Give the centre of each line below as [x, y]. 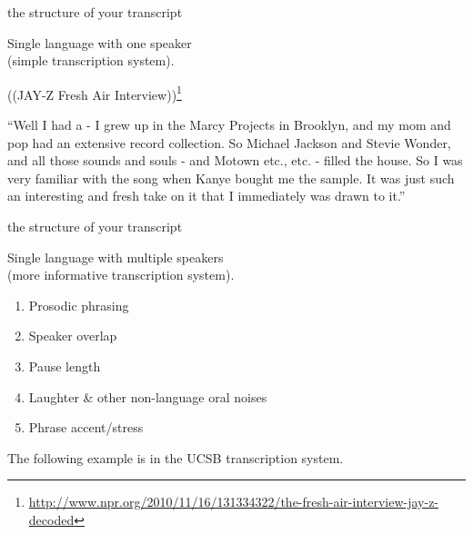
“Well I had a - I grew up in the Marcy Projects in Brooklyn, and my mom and [229, 125]
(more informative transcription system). [121, 275]
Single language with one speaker [100, 42]
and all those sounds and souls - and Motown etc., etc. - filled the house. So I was [235, 160]
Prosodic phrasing [79, 305]
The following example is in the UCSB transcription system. [176, 457]
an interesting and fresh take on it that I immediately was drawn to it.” [206, 196]
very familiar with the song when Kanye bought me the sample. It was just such [231, 178]
